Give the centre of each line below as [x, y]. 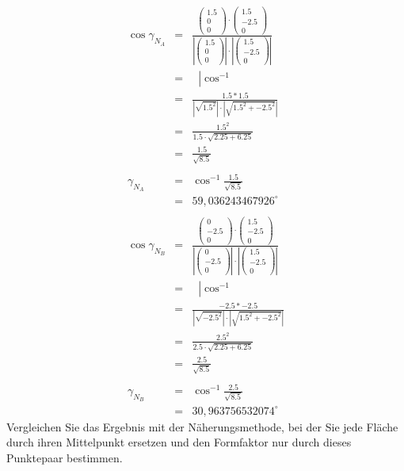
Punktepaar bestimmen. [65, 458]
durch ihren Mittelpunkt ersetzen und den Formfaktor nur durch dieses [179, 442]
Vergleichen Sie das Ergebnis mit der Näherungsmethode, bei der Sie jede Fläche [202, 426]
